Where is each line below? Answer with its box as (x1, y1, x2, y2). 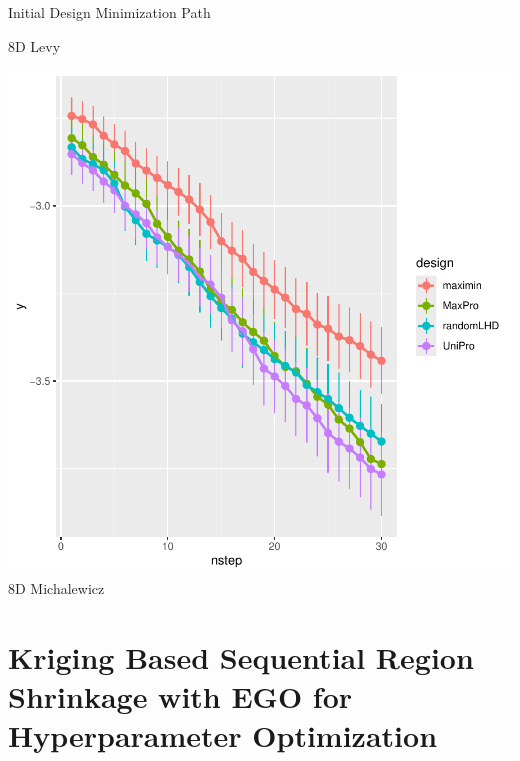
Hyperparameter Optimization (8, 714, 438, 755)
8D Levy (8, 35, 61, 56)
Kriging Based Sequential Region (8, 636, 474, 677)
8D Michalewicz (8, 577, 105, 598)
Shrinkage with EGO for (8, 675, 353, 716)
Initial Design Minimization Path (8, 2, 211, 22)
